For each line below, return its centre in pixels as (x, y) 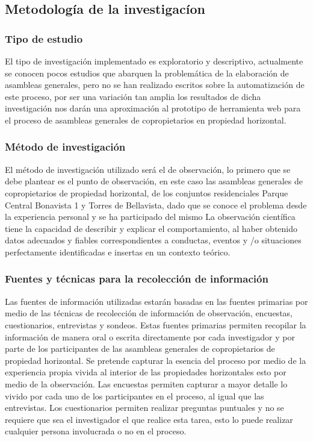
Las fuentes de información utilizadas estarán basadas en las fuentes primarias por (156, 301)
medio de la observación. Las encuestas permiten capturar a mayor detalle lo (146, 383)
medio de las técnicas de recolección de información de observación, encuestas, (149, 313)
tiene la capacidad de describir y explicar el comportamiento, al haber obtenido (151, 228)
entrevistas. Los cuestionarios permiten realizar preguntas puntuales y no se (144, 408)
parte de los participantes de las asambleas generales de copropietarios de (140, 349)
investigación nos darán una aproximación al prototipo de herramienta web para (153, 108)
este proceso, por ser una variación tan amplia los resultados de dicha (133, 96)
